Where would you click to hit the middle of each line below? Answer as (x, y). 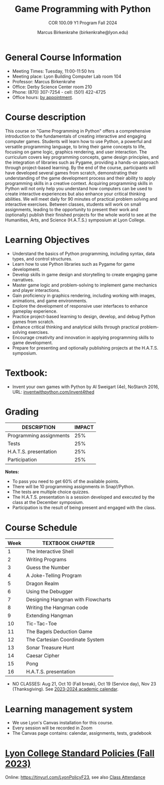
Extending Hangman (50, 616)
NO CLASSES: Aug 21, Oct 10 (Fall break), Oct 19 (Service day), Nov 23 (84, 684)
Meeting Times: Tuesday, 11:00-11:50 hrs (53, 71)
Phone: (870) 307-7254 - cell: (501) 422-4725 (59, 92)
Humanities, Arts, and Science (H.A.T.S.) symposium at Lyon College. (75, 220)
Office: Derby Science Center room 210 (52, 87)
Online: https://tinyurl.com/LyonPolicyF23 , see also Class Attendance (75, 777)
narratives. (23, 280)
